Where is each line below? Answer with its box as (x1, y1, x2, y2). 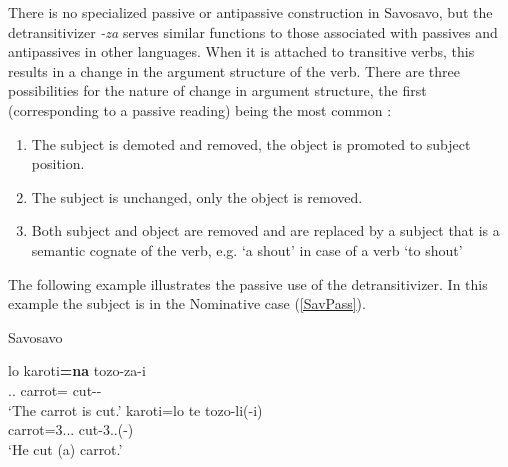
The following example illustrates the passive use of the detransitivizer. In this (8, 273, 488, 294)
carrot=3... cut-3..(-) (8, 419, 134, 440)
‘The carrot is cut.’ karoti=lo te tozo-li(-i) (8, 399, 263, 420)
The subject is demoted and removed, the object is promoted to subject (31, 133, 471, 154)
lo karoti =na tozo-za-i (8, 360, 146, 381)
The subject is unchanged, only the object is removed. (31, 186, 363, 207)
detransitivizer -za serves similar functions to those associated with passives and (8, 21, 498, 42)
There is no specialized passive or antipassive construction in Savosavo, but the (8, 2, 493, 22)
